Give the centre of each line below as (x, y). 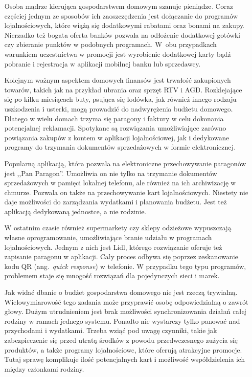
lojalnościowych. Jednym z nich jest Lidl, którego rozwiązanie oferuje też (113, 247)
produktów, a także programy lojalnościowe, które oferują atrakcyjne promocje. (123, 349)
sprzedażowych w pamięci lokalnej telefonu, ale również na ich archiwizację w (120, 183)
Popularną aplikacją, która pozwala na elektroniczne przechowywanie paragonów (125, 163)
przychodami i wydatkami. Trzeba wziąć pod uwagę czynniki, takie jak (111, 330)
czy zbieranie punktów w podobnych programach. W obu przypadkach (111, 44)
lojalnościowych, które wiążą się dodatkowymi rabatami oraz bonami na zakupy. (125, 25)
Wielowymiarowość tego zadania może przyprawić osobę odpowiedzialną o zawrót (126, 301)
